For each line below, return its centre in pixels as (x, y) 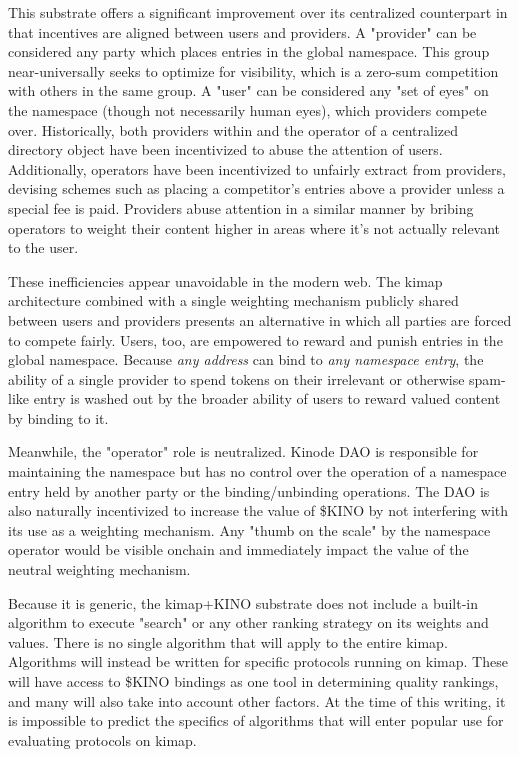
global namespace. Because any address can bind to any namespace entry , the (246, 359)
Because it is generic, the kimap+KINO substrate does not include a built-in (243, 602)
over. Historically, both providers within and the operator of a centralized (233, 129)
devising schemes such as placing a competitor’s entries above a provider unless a (256, 188)
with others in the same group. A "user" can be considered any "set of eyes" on (248, 90)
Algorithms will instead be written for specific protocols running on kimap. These (258, 661)
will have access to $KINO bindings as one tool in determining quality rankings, (253, 681)
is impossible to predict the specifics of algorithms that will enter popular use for (256, 720)
